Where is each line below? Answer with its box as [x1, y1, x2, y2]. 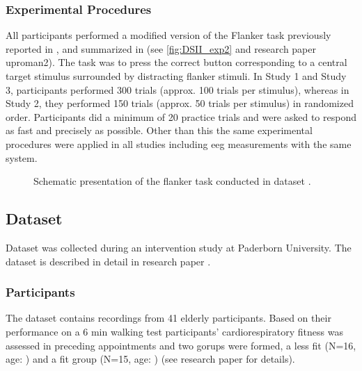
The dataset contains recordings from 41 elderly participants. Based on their [6, 311, 331, 325]
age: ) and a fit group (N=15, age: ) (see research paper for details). [6, 352, 295, 366]
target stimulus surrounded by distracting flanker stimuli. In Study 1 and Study [6, 69, 347, 83]
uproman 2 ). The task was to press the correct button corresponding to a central [6, 55, 347, 69]
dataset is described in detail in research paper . [6, 254, 211, 268]
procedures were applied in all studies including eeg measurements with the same [6, 136, 352, 151]
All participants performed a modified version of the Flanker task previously [6, 28, 331, 42]
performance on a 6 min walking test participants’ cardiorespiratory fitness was [6, 324, 343, 338]
